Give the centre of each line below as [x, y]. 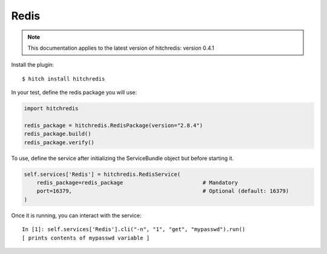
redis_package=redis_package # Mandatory [137, 183]
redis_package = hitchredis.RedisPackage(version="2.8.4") [113, 125]
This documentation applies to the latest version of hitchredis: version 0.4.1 [121, 48]
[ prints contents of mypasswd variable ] [86, 238]
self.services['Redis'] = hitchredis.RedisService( [102, 174]
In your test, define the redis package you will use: [74, 92]
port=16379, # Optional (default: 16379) [163, 191]
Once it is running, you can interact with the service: [76, 215]
